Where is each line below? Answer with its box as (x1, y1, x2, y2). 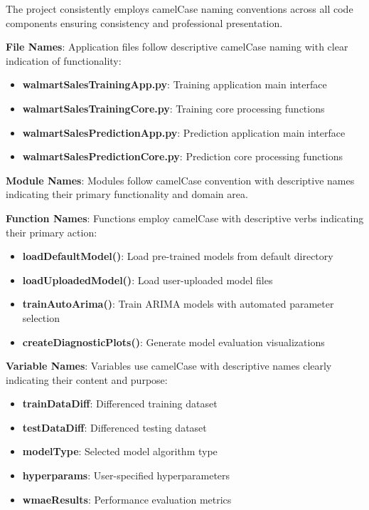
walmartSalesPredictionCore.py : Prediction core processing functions (22, 149, 343, 164)
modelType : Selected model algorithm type (22, 444, 218, 459)
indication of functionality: (6, 53, 122, 68)
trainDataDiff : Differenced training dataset (22, 396, 218, 411)
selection (22, 310, 60, 325)
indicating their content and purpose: (6, 372, 168, 387)
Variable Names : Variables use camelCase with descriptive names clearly (6, 358, 332, 373)
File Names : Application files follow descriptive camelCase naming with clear (6, 39, 348, 54)
